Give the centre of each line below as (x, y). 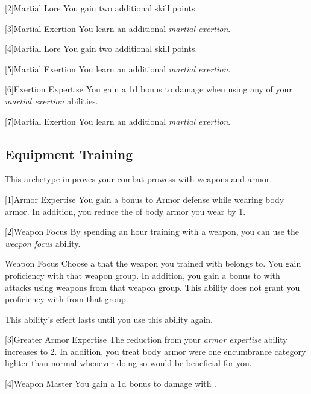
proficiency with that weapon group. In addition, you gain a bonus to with (143, 275)
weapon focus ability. (43, 243)
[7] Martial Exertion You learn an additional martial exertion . (118, 121)
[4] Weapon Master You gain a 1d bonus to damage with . (111, 383)
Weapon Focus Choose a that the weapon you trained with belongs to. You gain (153, 263)
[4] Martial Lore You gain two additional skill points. (101, 49)
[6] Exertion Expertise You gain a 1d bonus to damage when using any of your (149, 89)
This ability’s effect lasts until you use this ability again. (109, 319)
